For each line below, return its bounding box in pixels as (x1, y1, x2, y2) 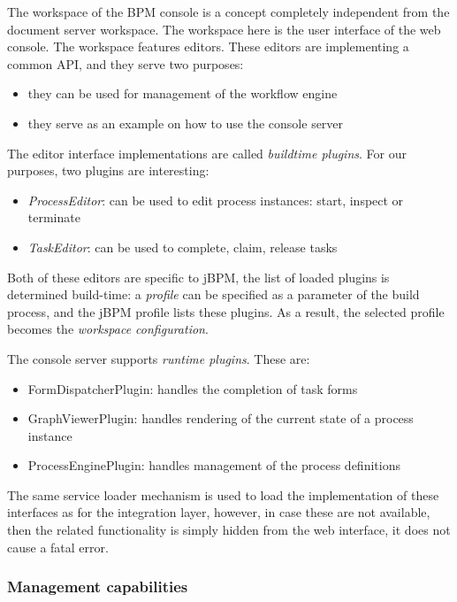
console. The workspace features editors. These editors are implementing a (7, 37, 409, 56)
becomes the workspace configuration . (7, 320, 209, 338)
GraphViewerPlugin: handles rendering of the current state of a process (27, 409, 414, 428)
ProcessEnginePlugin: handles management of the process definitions (27, 456, 400, 475)
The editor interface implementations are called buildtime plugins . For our (7, 143, 407, 162)
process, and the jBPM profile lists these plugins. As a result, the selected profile (7, 302, 445, 320)
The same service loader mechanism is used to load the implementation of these (7, 485, 439, 504)
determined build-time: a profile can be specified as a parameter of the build (7, 285, 420, 304)
